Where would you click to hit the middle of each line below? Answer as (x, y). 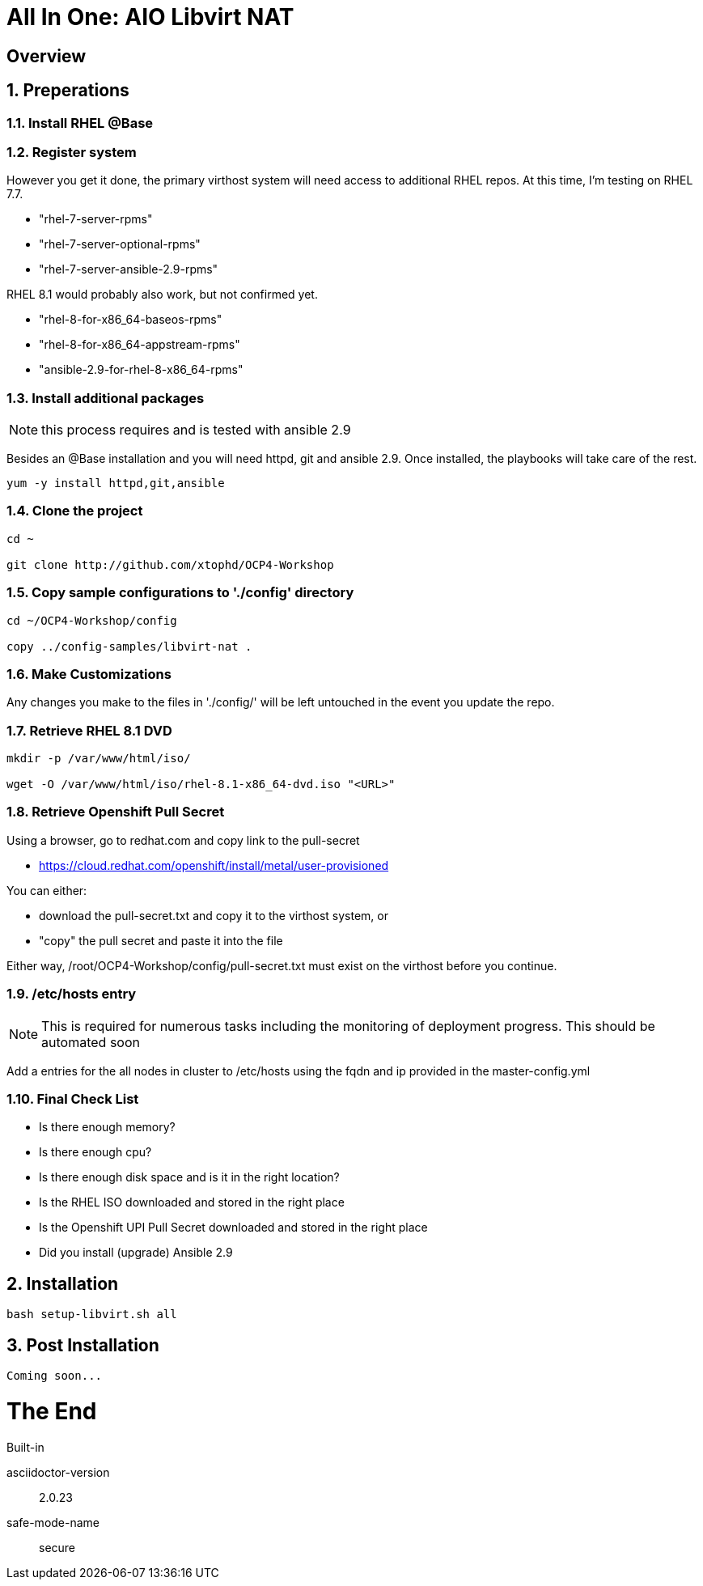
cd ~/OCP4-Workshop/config (92, 620)
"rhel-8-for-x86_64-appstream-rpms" (140, 345)
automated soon (91, 1042)
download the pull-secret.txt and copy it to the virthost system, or (214, 915)
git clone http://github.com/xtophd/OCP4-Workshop (170, 564)
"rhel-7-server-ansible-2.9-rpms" (129, 269)
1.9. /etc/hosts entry (72, 994)
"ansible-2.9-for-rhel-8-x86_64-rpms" (141, 370)
